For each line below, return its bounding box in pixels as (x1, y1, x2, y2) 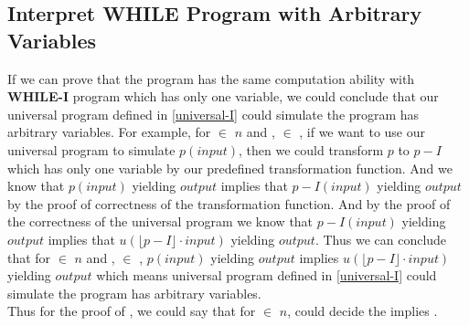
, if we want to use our (299, 122, 426, 142)
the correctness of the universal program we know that (7, 212, 314, 231)
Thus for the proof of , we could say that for (7, 301, 256, 321)
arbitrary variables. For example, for (7, 122, 211, 142)
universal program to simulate (7, 140, 176, 159)
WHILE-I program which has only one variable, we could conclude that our (7, 87, 439, 106)
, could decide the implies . (287, 301, 438, 321)
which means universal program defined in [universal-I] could (96, 266, 437, 285)
